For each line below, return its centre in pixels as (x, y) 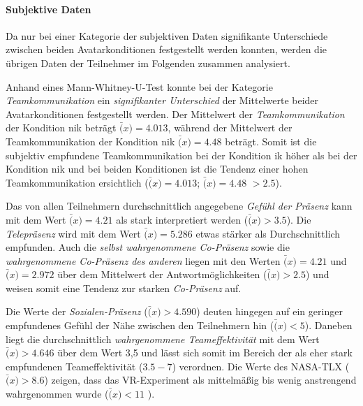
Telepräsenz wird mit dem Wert (73, 233)
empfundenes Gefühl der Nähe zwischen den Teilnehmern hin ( (140, 325)
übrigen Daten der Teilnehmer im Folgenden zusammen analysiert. (148, 63)
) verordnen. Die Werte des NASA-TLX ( (261, 366)
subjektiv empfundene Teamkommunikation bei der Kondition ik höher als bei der (181, 155)
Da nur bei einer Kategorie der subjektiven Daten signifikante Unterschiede (167, 35)
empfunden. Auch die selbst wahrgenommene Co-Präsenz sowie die (148, 247)
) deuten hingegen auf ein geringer (269, 311)
